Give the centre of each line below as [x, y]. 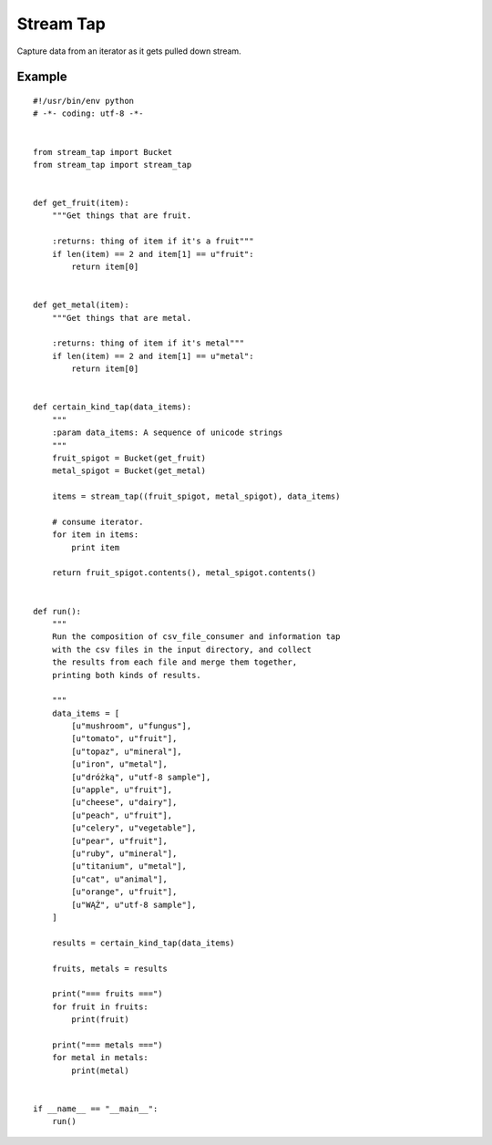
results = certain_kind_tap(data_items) [143, 943]
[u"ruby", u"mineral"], [124, 854]
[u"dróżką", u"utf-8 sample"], [141, 777]
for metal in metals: [100, 1058]
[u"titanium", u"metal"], [129, 866]
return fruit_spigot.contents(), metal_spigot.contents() [184, 573]
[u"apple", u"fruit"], [122, 790]
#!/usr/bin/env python [84, 101]
